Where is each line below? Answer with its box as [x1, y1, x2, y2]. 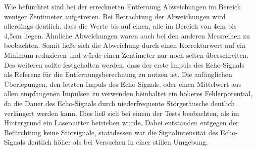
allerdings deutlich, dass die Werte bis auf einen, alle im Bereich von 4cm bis [4, 21, 237, 31]
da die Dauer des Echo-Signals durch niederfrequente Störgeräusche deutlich [4, 98, 235, 108]
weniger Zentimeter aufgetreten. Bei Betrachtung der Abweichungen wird [4, 11, 226, 21]
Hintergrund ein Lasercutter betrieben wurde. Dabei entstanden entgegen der [4, 117, 239, 128]
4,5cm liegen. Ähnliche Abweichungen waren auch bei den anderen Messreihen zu [4, 30, 250, 40]
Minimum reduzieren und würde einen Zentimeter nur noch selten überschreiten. [4, 49, 249, 60]
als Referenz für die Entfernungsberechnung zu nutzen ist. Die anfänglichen [4, 69, 232, 79]
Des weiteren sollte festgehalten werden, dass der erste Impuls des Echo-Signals [4, 59, 244, 70]
